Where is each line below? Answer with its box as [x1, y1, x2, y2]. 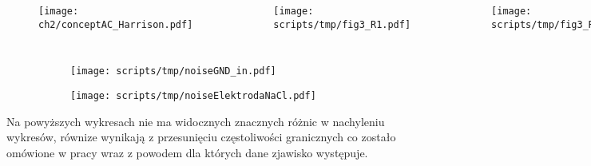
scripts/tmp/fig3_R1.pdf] [273, 18, 411, 30]
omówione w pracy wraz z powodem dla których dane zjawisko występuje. [6, 144, 368, 160]
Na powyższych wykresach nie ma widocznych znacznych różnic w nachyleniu [6, 113, 385, 129]
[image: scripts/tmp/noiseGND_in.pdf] [70, 65, 276, 77]
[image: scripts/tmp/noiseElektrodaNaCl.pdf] [70, 89, 316, 101]
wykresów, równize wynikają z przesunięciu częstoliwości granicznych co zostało [6, 128, 396, 145]
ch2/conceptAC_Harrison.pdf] [38, 18, 193, 30]
